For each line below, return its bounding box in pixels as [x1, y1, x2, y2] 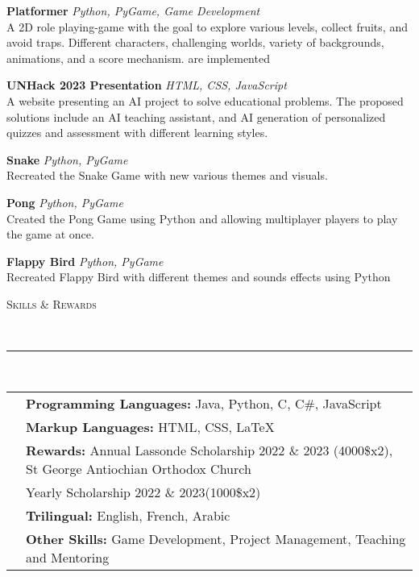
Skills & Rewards [6, 295, 97, 312]
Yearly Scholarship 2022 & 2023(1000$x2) [26, 482, 261, 501]
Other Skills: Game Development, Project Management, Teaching [26, 529, 406, 548]
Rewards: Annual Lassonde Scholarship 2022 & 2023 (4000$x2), [26, 440, 393, 459]
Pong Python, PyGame [6, 193, 123, 210]
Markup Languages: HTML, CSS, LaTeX [26, 417, 275, 436]
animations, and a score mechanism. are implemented [6, 49, 270, 66]
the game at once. [6, 226, 94, 243]
